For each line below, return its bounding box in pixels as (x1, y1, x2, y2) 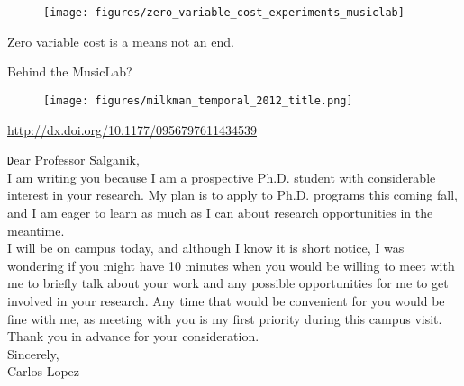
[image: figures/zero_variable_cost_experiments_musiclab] (43, 6, 405, 19)
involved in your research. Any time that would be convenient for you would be (7, 291, 445, 310)
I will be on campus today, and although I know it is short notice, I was (7, 238, 405, 257)
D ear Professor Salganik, (7, 150, 140, 169)
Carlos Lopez (7, 362, 80, 381)
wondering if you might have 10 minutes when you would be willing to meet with (7, 256, 455, 274)
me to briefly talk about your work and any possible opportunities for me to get (7, 274, 449, 292)
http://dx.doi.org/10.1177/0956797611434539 (7, 120, 257, 139)
